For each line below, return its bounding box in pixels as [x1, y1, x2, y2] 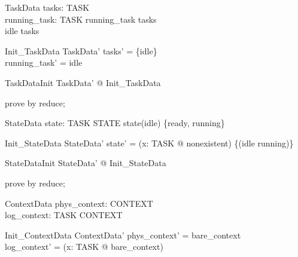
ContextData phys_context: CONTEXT [5, 197, 153, 209]
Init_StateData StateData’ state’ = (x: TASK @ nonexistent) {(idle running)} [5, 136, 294, 149]
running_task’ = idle [5, 56, 83, 69]
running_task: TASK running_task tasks [5, 13, 157, 25]
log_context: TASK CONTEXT [5, 209, 123, 221]
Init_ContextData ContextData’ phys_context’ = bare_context [5, 228, 241, 241]
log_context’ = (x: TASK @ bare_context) [5, 240, 163, 253]
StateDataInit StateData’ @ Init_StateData [5, 157, 166, 169]
